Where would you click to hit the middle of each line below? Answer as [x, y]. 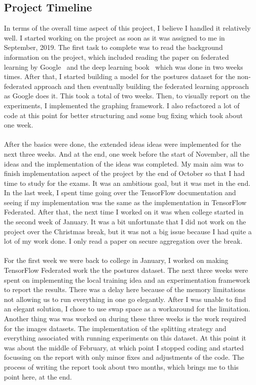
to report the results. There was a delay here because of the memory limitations [125, 289]
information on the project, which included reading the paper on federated [117, 57]
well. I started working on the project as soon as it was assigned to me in [114, 37]
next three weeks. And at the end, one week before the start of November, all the [127, 153]
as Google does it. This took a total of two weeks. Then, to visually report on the [127, 96]
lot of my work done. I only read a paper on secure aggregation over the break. [123, 241]
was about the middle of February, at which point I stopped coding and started [124, 347]
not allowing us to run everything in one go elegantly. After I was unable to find [125, 299]
